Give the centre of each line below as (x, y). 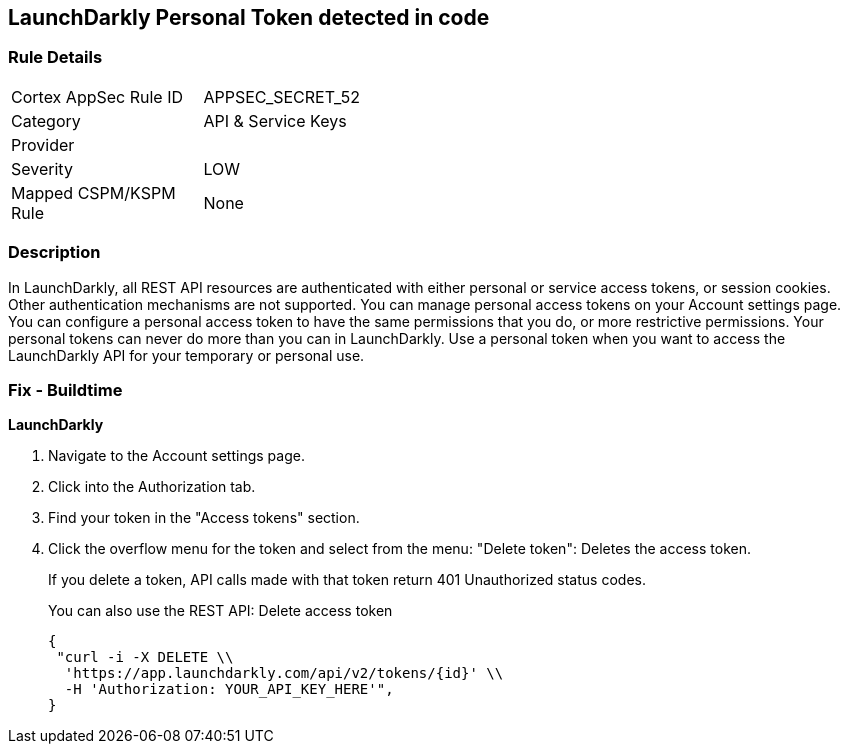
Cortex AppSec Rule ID (97, 96)
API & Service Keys (275, 120)
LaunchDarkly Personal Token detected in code (249, 17)
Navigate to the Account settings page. (176, 456)
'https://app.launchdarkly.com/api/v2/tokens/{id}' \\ (284, 673)
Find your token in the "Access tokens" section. (204, 518)
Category (46, 120)
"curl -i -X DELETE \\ (145, 657)
